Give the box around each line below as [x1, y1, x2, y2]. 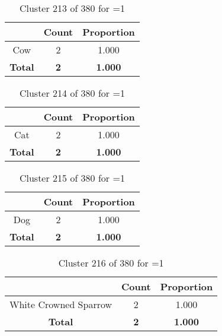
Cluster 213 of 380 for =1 [19, 1, 125, 15]
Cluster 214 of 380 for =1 [19, 86, 125, 100]
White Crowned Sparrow [9, 297, 112, 311]
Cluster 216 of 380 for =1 [58, 256, 164, 270]
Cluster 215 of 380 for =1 [19, 171, 125, 185]
